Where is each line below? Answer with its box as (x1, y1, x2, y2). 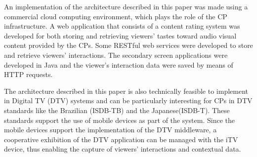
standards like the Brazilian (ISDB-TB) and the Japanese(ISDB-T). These (4, 105, 230, 115)
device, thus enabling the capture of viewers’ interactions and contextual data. (4, 144, 241, 154)
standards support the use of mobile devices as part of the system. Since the (4, 115, 235, 125)
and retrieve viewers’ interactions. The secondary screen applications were (4, 49, 228, 60)
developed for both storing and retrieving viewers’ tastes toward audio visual (4, 30, 237, 40)
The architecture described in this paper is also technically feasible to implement (4, 85, 249, 96)
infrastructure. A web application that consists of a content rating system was (4, 21, 240, 31)
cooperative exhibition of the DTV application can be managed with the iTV (4, 134, 238, 144)
